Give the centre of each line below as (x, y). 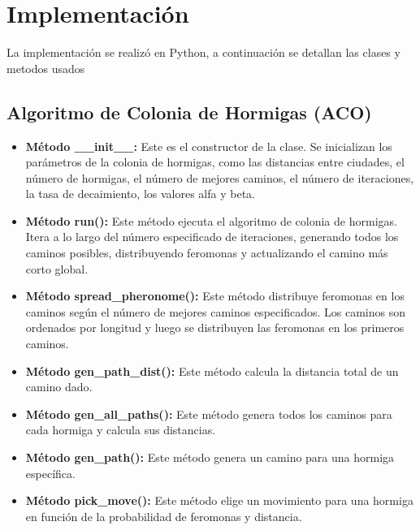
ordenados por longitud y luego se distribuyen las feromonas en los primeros (215, 327)
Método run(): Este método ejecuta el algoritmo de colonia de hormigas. (211, 220)
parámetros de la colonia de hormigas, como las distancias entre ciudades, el (215, 162)
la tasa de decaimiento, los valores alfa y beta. (140, 194)
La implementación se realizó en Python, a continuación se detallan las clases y (204, 52)
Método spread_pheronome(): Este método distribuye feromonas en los (215, 296)
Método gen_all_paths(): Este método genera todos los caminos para (209, 414)
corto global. (57, 268)
